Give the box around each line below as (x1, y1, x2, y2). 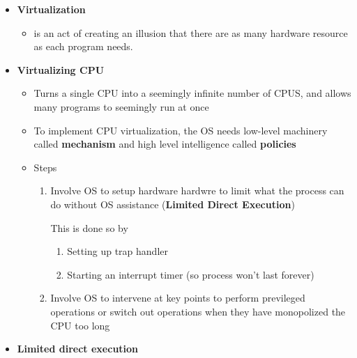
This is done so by (50, 220, 128, 235)
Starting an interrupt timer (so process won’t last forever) (67, 267, 314, 281)
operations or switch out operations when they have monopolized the (50, 304, 346, 318)
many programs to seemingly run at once (33, 99, 209, 114)
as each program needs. (33, 39, 133, 54)
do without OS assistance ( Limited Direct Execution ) (50, 196, 295, 211)
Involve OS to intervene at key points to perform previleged (50, 290, 305, 305)
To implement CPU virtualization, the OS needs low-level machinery (33, 123, 328, 137)
